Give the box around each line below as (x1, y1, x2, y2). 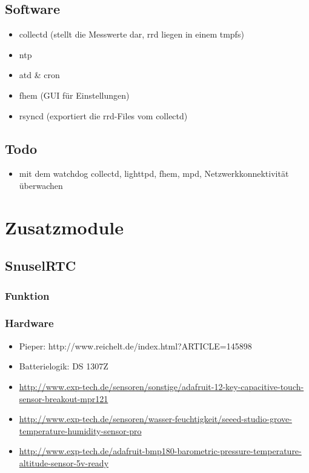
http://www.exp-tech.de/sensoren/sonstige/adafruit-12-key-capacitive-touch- (19, 380, 304, 392)
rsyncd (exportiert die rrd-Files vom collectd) (19, 109, 188, 122)
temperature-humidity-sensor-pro (19, 424, 142, 437)
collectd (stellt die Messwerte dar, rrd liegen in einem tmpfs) (19, 28, 244, 41)
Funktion (5, 288, 50, 303)
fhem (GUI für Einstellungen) (19, 88, 130, 101)
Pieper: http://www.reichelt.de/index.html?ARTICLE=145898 (19, 339, 252, 352)
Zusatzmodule (5, 214, 124, 239)
